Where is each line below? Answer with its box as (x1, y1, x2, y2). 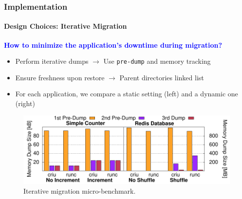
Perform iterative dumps (15, 56, 89, 66)
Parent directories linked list (119, 72, 204, 82)
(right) (15, 98, 35, 109)
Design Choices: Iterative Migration (4, 21, 127, 31)
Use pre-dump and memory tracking (103, 56, 211, 66)
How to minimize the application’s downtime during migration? (4, 39, 223, 50)
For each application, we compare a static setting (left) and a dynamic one (15, 89, 238, 99)
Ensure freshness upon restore (15, 72, 105, 82)
